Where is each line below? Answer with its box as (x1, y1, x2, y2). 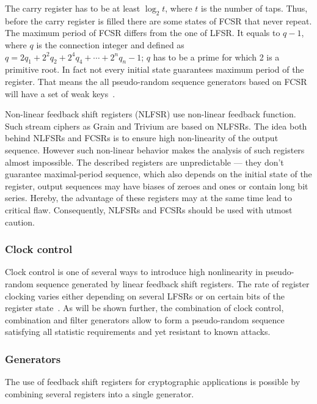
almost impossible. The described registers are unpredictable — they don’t (5, 155, 284, 168)
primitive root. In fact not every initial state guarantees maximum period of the (5, 63, 304, 76)
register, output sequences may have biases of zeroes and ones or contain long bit (5, 179, 308, 192)
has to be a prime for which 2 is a (153, 50, 280, 63)
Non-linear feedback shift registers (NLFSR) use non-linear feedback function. (5, 108, 296, 120)
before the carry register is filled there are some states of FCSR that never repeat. (5, 14, 312, 27)
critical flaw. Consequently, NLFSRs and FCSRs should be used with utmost (5, 203, 293, 216)
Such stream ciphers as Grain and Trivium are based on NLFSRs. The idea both (5, 119, 307, 132)
